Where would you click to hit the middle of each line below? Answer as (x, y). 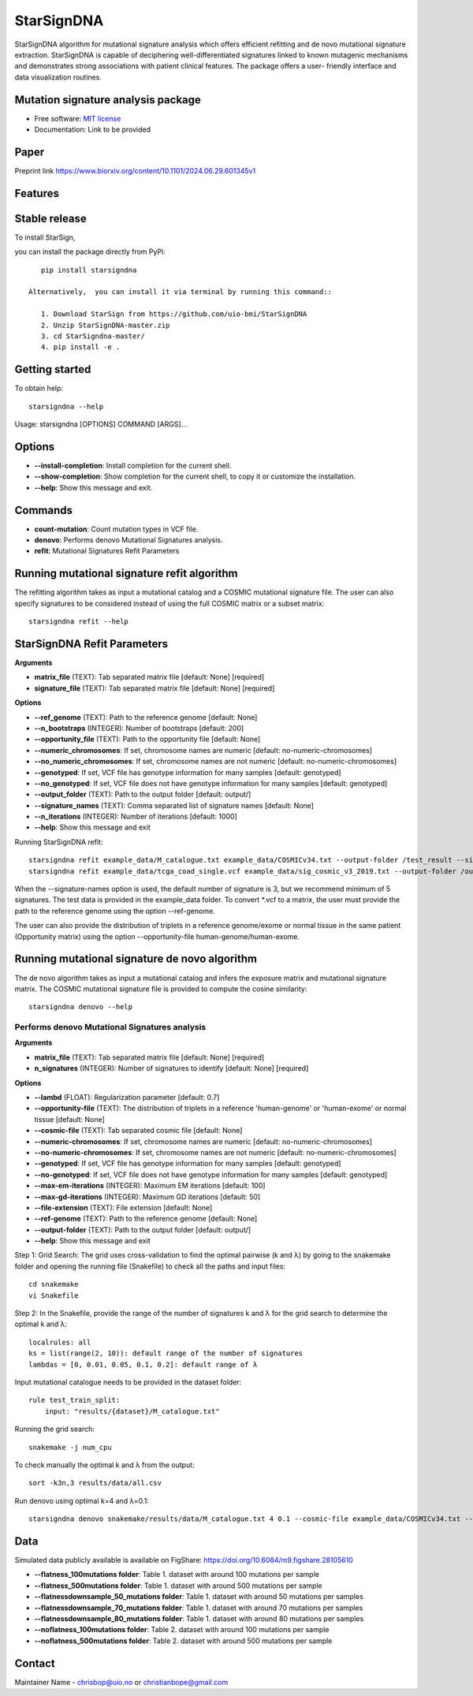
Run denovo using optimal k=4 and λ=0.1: (82, 1500)
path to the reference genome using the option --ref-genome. (115, 911)
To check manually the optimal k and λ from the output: (104, 1465)
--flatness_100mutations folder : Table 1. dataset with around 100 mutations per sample (177, 1575)
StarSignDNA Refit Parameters (91, 644)
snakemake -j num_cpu (70, 1447)
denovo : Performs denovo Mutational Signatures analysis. (129, 540)
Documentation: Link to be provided (93, 129)
